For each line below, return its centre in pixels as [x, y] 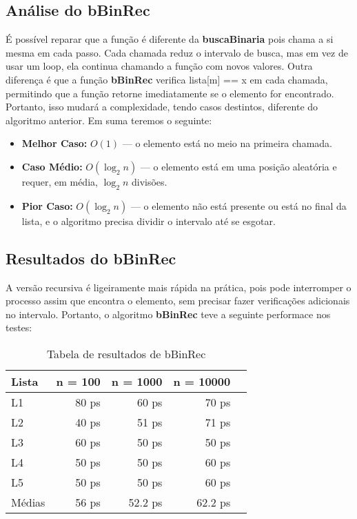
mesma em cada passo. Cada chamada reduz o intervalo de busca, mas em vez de [177, 52]
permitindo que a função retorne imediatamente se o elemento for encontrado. [170, 93]
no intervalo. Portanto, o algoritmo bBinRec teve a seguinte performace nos [168, 314]
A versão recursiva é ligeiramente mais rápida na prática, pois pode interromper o [178, 287]
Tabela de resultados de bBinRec [126, 353]
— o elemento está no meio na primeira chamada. [227, 143]
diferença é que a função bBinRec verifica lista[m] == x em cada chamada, [167, 79]
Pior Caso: [47, 205]
